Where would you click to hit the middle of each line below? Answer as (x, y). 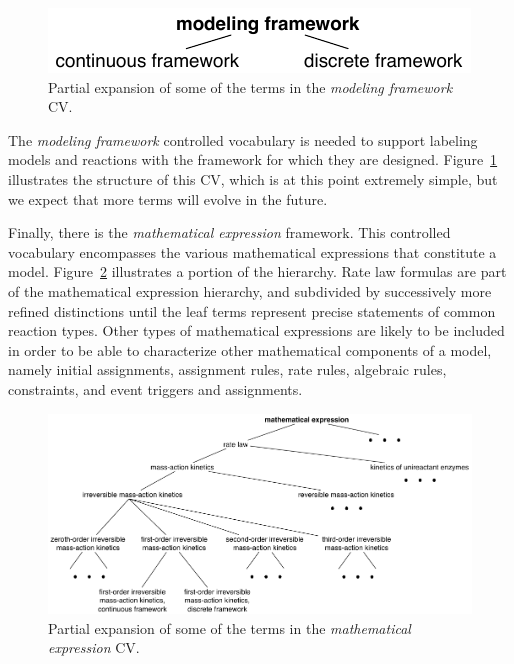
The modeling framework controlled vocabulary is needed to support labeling (243, 139)
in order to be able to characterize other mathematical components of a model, (250, 349)
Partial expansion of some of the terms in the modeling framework (250, 86)
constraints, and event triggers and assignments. (155, 388)
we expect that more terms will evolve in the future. (168, 198)
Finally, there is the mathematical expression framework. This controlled (229, 232)
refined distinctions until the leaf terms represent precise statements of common (252, 310)
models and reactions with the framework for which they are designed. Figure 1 (253, 159)
